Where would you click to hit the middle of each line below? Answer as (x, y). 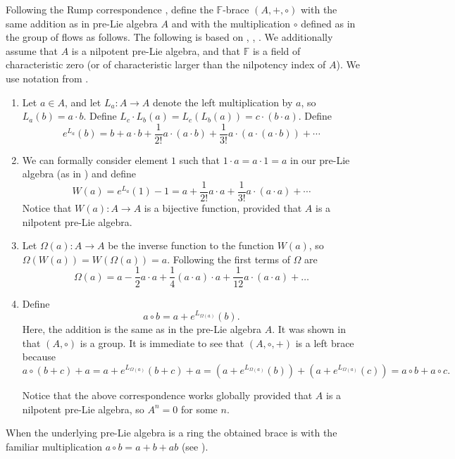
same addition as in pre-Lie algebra (82, 23)
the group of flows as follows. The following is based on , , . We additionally (169, 37)
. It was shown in (309, 329)
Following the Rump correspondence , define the (110, 9)
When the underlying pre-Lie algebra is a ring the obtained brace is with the (172, 433)
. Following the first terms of (229, 259)
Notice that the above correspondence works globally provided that (167, 395)
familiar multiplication (54, 446)
